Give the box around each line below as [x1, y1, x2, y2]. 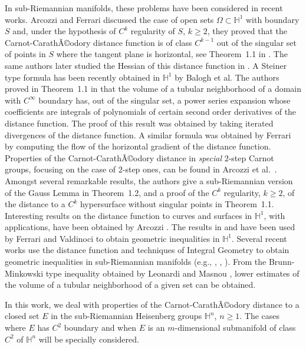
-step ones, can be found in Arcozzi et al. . [122, 163, 277, 175]
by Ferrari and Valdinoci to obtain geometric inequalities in [5, 232, 220, 244]
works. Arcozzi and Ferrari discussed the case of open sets [5, 13, 214, 25]
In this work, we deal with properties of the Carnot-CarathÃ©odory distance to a [5, 298, 300, 310]
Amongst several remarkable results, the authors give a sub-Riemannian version [5, 174, 293, 187]
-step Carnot [228, 151, 274, 164]
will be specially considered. [38, 333, 139, 345]
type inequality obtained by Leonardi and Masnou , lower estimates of [45, 267, 300, 279]
